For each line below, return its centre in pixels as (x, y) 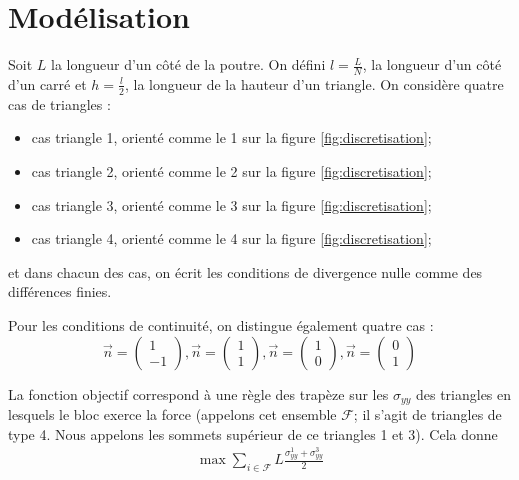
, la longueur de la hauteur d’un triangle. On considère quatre (314, 83)
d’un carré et (47, 83)
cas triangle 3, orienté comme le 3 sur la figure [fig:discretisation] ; (231, 204)
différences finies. (60, 291)
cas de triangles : (59, 103)
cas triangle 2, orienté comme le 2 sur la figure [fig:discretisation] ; (231, 170)
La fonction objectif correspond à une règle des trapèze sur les (198, 393)
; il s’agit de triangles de (427, 413)
